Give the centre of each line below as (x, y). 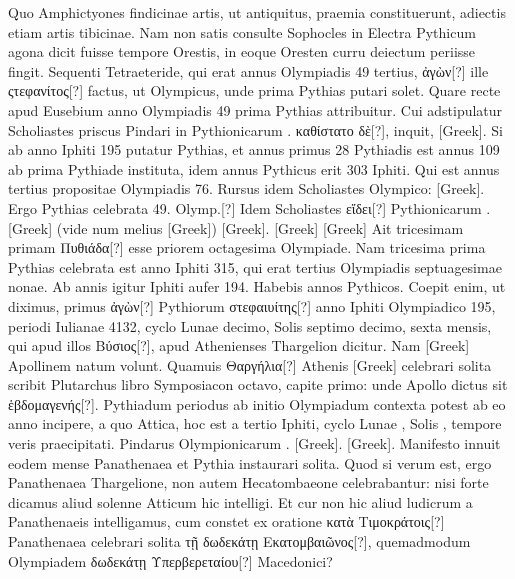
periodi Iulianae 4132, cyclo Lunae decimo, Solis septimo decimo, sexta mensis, (250, 325)
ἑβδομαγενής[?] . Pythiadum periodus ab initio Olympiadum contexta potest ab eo (257, 403)
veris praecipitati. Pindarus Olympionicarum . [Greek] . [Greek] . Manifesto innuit (254, 443)
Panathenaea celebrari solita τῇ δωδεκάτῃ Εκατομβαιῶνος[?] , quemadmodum (239, 541)
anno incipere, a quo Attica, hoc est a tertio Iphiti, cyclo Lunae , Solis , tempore (255, 423)
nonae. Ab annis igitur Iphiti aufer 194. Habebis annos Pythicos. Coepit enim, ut (257, 286)
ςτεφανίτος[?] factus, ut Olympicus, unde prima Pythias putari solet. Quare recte (254, 90)
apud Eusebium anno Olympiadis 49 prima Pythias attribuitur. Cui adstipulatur (255, 109)
